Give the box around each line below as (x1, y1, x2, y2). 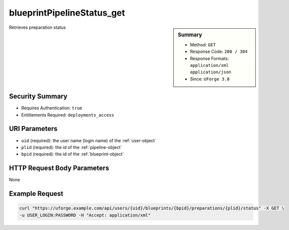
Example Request (9, 189, 63, 198)
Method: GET (190, 42, 216, 47)
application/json (190, 69, 231, 75)
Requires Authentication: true (21, 105, 83, 111)
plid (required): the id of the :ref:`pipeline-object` (21, 144, 122, 150)
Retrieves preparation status (9, 24, 66, 30)
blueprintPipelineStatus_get (9, 7, 125, 18)
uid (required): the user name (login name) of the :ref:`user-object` (21, 137, 156, 144)
